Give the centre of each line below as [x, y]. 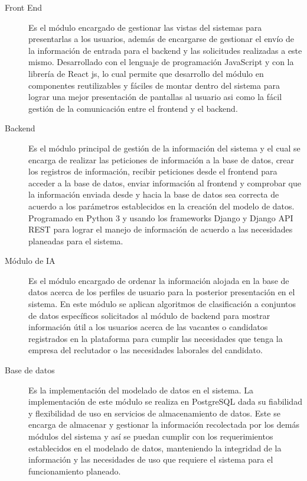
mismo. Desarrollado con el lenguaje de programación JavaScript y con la [161, 62]
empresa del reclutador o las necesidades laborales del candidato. [146, 350]
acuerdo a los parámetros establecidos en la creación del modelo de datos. [161, 206]
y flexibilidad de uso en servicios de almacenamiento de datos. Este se [154, 413]
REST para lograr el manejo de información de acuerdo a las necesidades [161, 229]
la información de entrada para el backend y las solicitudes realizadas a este [165, 50]
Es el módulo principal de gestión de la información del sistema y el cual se [164, 148]
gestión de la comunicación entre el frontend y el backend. [133, 108]
